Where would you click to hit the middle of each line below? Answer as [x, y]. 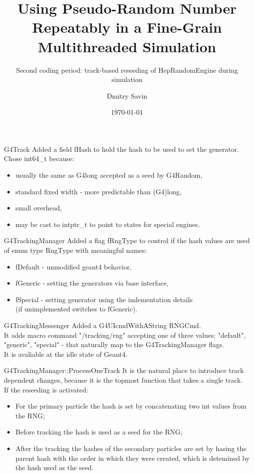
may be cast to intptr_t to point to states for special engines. [108, 224]
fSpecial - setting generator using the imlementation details [104, 299]
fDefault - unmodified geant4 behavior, [74, 266]
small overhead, [39, 208]
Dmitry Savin [127, 95]
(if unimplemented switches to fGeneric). [76, 309]
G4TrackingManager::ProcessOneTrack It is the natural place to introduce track [124, 370]
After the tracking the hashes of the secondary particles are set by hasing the [131, 448]
